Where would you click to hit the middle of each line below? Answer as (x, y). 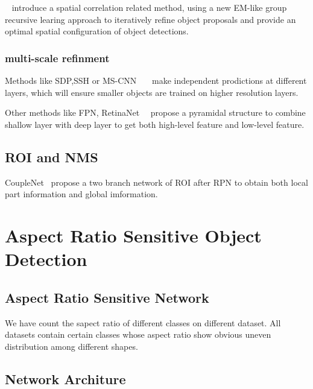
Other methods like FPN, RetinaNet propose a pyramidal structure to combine (155, 112)
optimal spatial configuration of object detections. (97, 31)
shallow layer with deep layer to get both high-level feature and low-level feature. (155, 124)
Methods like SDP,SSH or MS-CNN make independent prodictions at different (156, 80)
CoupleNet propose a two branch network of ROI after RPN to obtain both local (156, 182)
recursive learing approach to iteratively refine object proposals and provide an (150, 19)
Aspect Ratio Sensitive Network (107, 297)
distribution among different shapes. (71, 346)
